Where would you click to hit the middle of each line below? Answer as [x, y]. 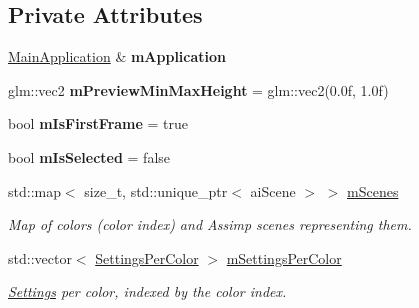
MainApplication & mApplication [117, 56]
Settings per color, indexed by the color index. [147, 291]
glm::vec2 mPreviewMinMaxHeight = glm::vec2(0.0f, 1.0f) [198, 89]
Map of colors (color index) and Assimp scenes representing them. [210, 224]
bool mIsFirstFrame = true [98, 123]
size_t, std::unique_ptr [156, 190]
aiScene [273, 190]
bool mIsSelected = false [89, 156]
